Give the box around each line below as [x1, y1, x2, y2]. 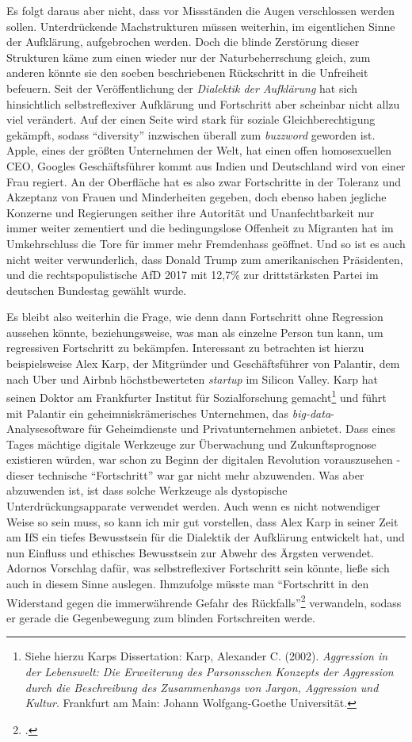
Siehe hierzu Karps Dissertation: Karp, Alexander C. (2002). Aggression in [25, 648, 388, 664]
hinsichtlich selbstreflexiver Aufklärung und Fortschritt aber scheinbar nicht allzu [6, 95, 400, 112]
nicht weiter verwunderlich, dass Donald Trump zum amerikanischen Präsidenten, [6, 251, 403, 267]
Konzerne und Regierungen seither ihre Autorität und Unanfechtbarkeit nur [6, 204, 375, 220]
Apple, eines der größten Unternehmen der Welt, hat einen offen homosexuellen [6, 142, 392, 159]
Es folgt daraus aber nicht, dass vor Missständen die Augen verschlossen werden [6, 2, 395, 18]
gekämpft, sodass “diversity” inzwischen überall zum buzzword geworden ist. [6, 126, 376, 143]
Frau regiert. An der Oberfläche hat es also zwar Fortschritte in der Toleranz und [6, 173, 402, 189]
